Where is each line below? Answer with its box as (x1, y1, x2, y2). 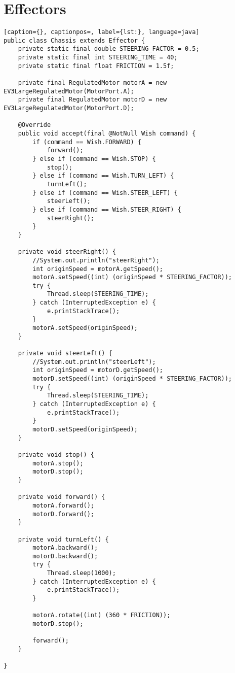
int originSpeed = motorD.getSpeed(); (32, 366, 163, 374)
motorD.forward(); (32, 510, 94, 518)
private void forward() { (18, 493, 105, 501)
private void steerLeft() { (18, 350, 112, 357)
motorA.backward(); (32, 544, 98, 552)
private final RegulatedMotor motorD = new (18, 96, 167, 104)
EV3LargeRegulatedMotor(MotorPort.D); (4, 105, 134, 112)
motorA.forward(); (32, 501, 94, 509)
